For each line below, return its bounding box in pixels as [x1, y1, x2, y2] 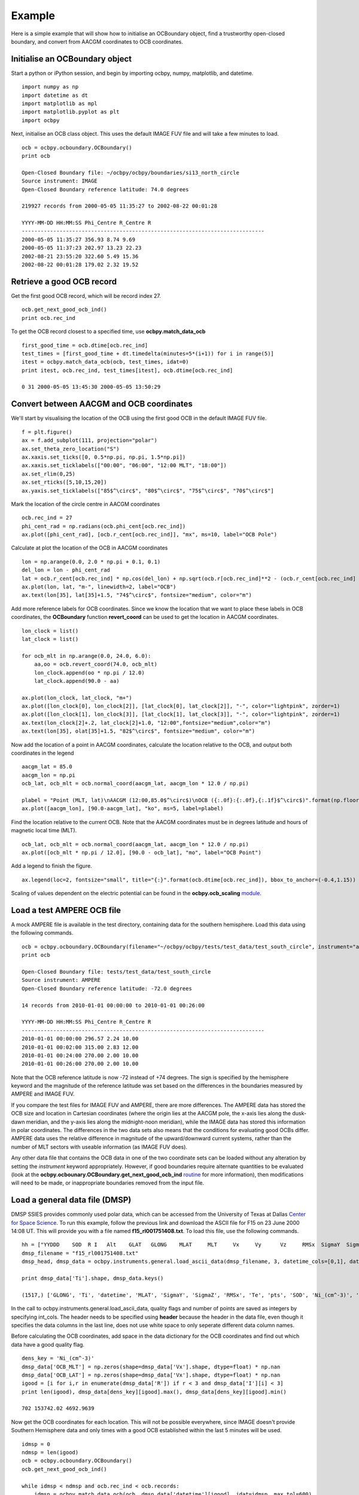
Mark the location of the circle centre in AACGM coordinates [11, 500, 160, 508]
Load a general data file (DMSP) [11, 1195, 132, 1205]
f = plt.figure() [22, 428, 72, 435]
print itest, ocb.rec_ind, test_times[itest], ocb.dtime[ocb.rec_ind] [22, 367, 233, 374]
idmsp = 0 [22, 1441, 50, 1447]
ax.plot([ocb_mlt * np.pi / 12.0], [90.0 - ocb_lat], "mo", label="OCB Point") [22, 849, 261, 856]
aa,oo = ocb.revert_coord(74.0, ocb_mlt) [34, 661, 158, 668]
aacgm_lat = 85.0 [22, 763, 72, 770]
